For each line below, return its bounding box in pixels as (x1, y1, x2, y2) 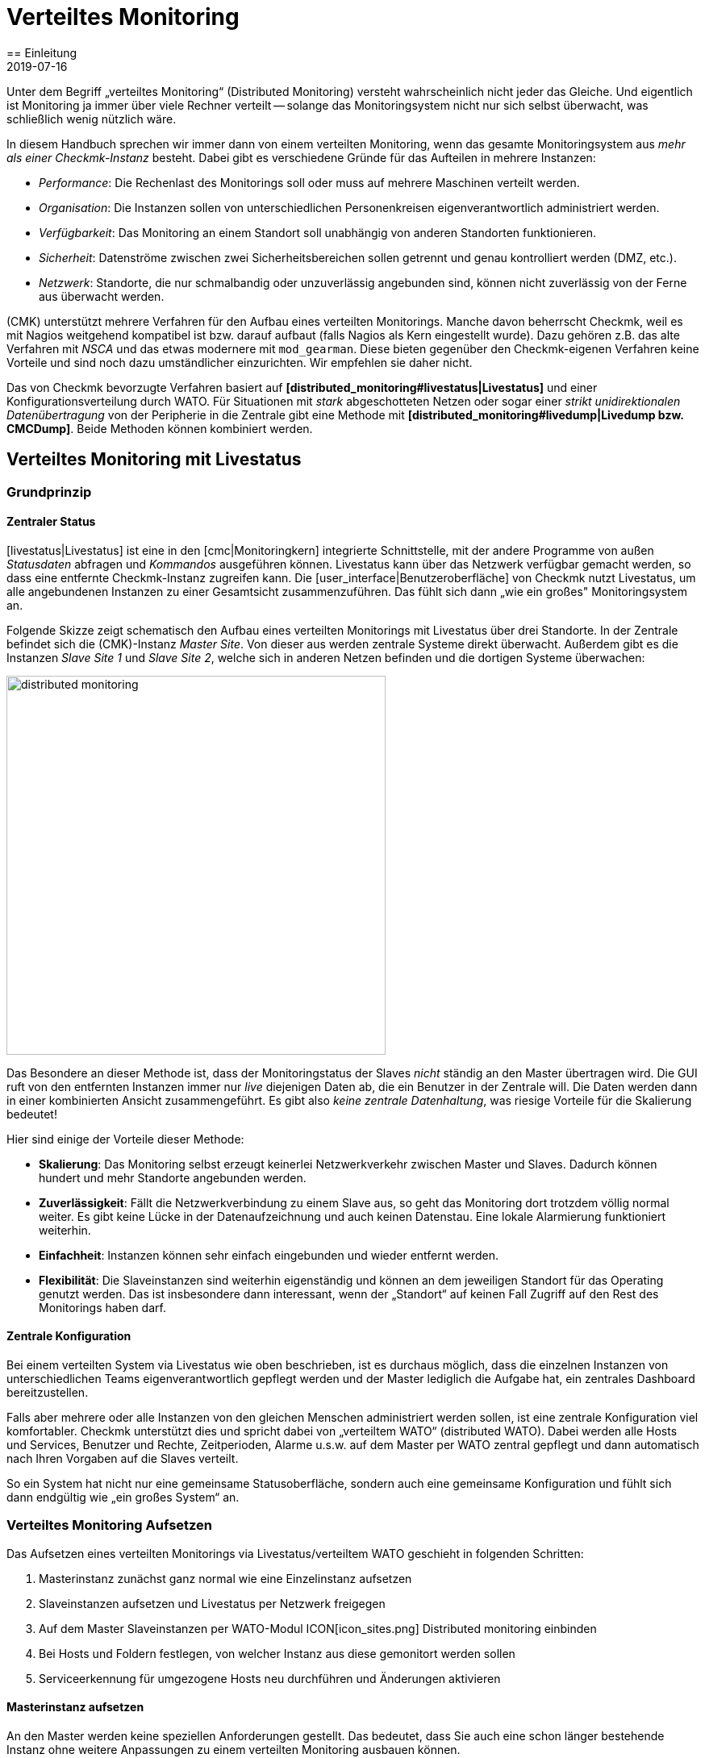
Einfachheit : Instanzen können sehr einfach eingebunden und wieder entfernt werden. (39, 1248, 499, 1262)
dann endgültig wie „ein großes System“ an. (6, 1490, 240, 1505)
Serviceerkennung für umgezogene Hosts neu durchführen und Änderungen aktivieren (39, 1671, 501, 1685)
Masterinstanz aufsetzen (6, 1700, 144, 1714)
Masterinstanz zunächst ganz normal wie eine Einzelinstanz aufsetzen (39, 1571, 412, 1585)
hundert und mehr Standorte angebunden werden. (39, 1170, 307, 1185)
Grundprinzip (6, 483, 92, 500)
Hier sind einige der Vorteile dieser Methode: (6, 1131, 244, 1146)
